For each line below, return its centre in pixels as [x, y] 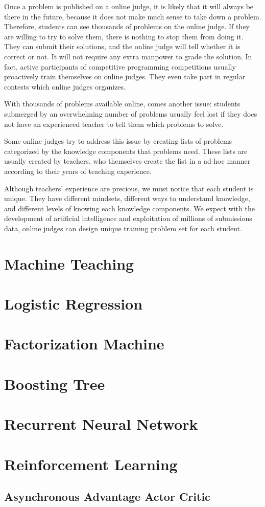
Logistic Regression [74, 304]
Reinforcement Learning [91, 464]
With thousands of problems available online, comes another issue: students [122, 104]
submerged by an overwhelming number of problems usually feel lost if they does [131, 113]
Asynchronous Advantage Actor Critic [107, 497]
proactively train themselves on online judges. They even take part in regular [125, 76]
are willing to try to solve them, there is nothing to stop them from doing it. [124, 36]
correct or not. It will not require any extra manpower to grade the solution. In [128, 56]
